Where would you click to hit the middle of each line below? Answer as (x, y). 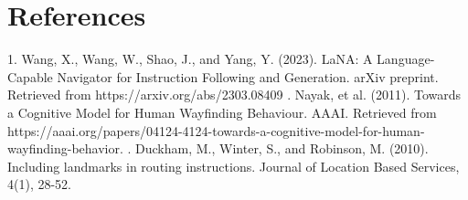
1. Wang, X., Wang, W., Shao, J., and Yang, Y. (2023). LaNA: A (190, 59)
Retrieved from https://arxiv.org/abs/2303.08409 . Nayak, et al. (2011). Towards (234, 95)
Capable (30, 76)
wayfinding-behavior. (65, 148)
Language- (406, 59)
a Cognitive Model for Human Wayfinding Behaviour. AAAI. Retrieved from (222, 112)
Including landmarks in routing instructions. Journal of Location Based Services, (234, 166)
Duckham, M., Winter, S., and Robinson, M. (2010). (282, 148)
